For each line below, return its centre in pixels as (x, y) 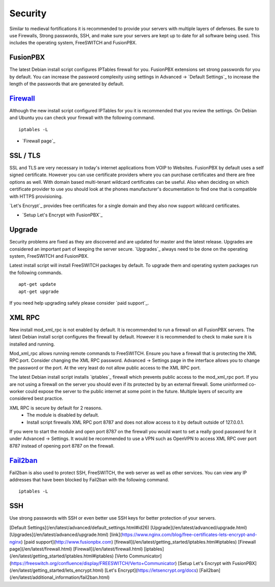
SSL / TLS (25, 155)
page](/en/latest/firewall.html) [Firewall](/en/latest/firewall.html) (76, 549)
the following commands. (36, 273)
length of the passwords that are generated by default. (67, 84)
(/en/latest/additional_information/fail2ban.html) (60, 577)
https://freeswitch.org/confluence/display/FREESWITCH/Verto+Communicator (93, 563)
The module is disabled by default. (63, 415)
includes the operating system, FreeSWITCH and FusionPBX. (73, 43)
